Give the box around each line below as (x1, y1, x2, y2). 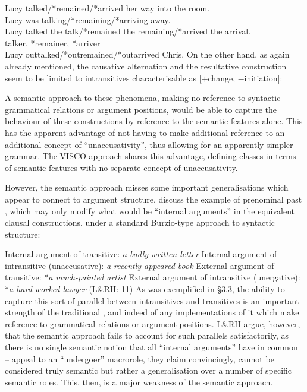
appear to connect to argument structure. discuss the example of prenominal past (5, 192, 302, 205)
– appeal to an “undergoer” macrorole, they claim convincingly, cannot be (5, 352, 274, 365)
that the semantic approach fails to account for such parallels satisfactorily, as (5, 329, 289, 342)
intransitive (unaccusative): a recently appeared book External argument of (5, 259, 274, 271)
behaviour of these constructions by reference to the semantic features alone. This (5, 115, 303, 127)
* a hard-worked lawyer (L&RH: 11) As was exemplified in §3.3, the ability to (5, 283, 285, 295)
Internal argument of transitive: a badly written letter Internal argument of (5, 248, 277, 260)
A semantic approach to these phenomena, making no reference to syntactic (5, 91, 281, 104)
